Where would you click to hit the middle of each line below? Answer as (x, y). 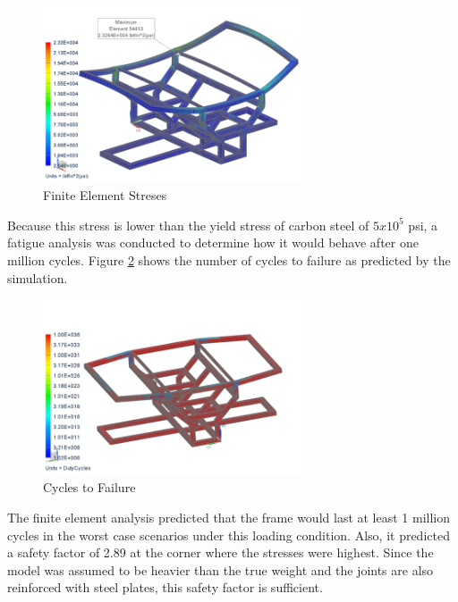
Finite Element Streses (105, 195)
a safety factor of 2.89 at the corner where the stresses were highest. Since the (221, 552)
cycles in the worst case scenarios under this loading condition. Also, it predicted (229, 535)
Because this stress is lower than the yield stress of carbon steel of (188, 225)
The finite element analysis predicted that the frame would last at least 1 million (229, 517)
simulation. (38, 277)
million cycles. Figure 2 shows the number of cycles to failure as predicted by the (229, 259)
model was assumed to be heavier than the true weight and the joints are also (221, 569)
